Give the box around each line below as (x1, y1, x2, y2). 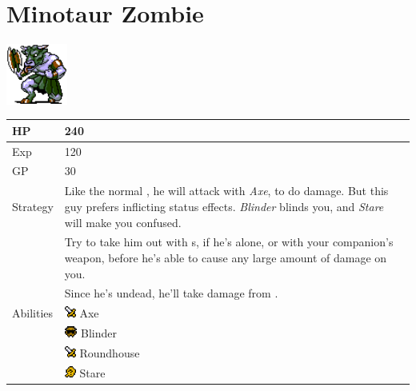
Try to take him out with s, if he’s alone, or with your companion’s (64, 233, 394, 250)
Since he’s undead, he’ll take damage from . (64, 285, 278, 301)
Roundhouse (79, 344, 140, 361)
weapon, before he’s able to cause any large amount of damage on (64, 249, 387, 265)
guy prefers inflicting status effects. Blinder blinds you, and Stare (64, 197, 384, 214)
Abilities (12, 305, 54, 321)
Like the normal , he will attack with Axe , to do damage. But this (64, 182, 389, 199)
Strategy (12, 197, 54, 214)
